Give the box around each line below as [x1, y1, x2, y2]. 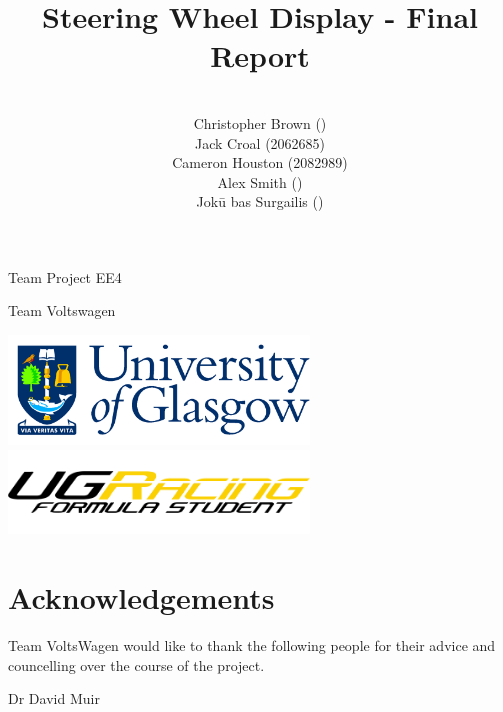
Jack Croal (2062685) [194, 132, 326, 153]
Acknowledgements [8, 577, 275, 618]
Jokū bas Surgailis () [196, 191, 324, 212]
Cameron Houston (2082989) [172, 152, 348, 173]
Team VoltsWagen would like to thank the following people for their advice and [8, 635, 496, 656]
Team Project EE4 [8, 266, 122, 287]
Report [210, 35, 310, 76]
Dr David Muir [8, 688, 100, 709]
